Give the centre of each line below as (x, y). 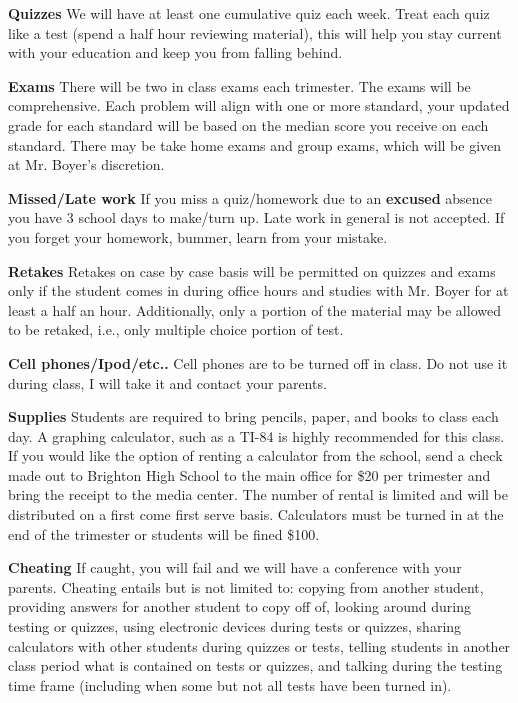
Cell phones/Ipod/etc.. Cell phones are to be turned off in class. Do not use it (258, 362)
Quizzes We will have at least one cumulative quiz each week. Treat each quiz (249, 13)
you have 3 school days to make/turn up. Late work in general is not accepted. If (256, 217)
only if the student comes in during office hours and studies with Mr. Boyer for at (258, 290)
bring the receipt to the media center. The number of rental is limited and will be (258, 494)
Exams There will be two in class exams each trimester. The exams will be (239, 85)
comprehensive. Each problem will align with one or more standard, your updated (259, 105)
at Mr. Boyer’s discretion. (86, 164)
